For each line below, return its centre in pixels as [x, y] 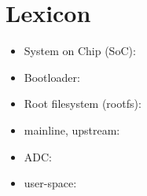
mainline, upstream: [72, 129]
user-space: [50, 183]
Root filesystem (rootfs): [83, 104]
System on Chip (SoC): [80, 51]
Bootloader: [52, 77]
